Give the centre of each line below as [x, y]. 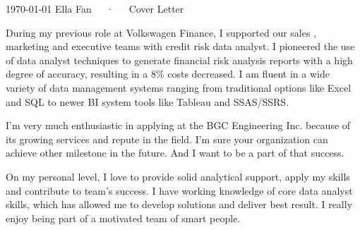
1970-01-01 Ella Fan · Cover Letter [95, 8]
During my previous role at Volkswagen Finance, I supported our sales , [161, 32]
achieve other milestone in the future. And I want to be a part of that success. [175, 153]
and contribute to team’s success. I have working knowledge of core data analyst [179, 190]
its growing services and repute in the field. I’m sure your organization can [167, 139]
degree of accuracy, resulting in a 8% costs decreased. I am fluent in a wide [168, 74]
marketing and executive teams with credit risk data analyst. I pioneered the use [180, 46]
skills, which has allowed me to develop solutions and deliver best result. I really [179, 204]
